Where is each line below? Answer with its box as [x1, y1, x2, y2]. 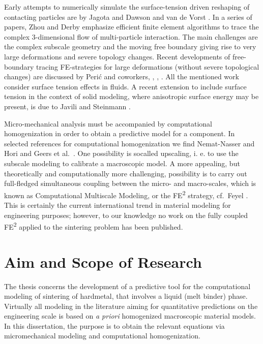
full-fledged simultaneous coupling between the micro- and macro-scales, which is [4, 178, 256, 189]
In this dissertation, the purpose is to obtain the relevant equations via [4, 320, 225, 331]
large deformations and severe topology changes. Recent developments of [4, 51, 230, 61]
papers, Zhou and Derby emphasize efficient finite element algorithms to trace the [4, 21, 259, 32]
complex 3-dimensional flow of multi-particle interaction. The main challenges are [4, 31, 258, 42]
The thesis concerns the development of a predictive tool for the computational [4, 280, 251, 291]
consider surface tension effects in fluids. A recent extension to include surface [4, 81, 247, 91]
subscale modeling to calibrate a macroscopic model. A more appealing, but [4, 158, 240, 168]
